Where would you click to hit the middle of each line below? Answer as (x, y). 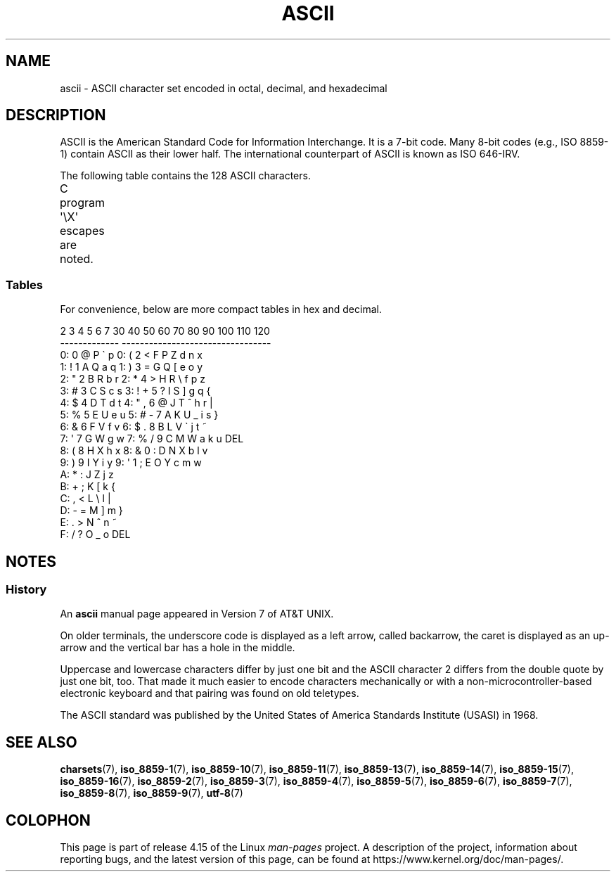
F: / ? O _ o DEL (95, 534)
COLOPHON (48, 820)
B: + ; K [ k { (88, 487)
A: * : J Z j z (87, 475)
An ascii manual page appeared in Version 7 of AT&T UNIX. (197, 614)
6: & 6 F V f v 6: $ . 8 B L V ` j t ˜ (134, 427)
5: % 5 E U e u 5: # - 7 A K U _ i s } (139, 415)
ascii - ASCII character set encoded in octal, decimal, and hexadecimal (224, 88)
